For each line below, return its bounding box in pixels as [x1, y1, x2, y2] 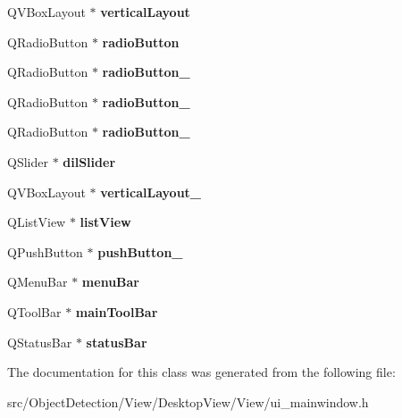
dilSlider [63, 152, 116, 171]
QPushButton [7, 242, 83, 261]
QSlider [7, 152, 48, 171]
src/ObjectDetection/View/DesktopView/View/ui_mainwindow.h [7, 392, 369, 411]
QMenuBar [7, 272, 68, 291]
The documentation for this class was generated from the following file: [7, 363, 396, 381]
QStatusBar [7, 332, 72, 351]
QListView [7, 213, 66, 231]
